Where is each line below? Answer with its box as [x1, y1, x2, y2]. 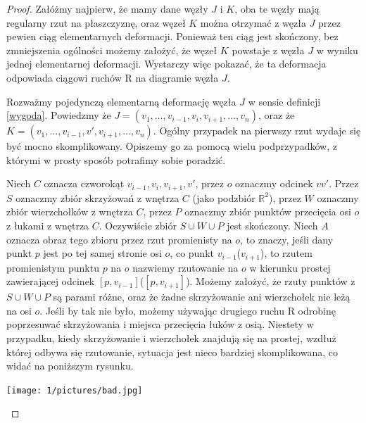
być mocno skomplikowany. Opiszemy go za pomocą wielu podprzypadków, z [6, 139, 337, 153]
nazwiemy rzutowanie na [132, 260, 239, 274]
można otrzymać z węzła [200, 15, 306, 30]
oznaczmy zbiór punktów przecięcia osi [184, 204, 351, 219]
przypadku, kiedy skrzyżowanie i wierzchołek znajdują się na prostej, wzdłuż [6, 331, 336, 345]
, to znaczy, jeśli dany [240, 232, 334, 246]
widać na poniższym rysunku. [6, 358, 134, 373]
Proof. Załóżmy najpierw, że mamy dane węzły [6, 1, 208, 15]
